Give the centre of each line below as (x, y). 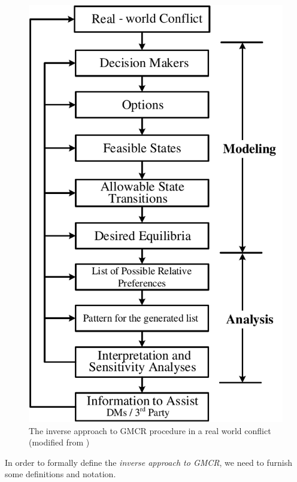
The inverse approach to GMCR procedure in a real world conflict (150, 430)
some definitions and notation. (60, 474)
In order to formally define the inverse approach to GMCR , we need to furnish (148, 462)
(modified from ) (59, 442)
